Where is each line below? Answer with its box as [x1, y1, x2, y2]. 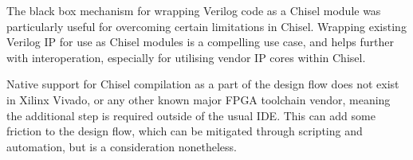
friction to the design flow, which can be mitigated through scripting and [6, 123, 363, 139]
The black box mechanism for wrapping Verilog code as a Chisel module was [6, 2, 381, 18]
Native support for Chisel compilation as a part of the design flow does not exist [6, 76, 399, 92]
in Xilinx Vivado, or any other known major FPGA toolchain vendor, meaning [6, 91, 391, 107]
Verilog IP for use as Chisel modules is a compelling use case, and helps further [6, 33, 394, 50]
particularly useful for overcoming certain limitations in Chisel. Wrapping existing [6, 18, 407, 34]
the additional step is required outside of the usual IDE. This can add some [6, 107, 376, 123]
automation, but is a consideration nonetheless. [6, 138, 237, 154]
